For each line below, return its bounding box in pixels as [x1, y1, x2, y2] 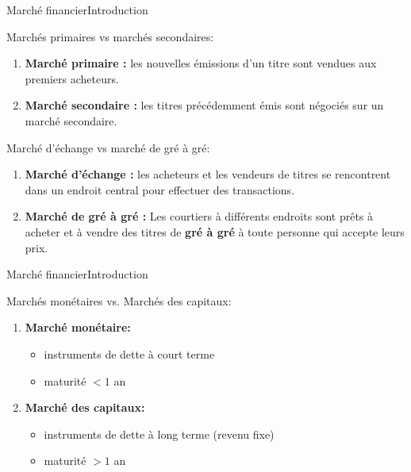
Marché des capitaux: [25, 399, 145, 416]
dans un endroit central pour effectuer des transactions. [25, 181, 295, 198]
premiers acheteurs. [25, 70, 119, 86]
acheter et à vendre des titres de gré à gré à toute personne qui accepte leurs [25, 223, 405, 240]
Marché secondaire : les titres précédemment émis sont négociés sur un [25, 97, 384, 113]
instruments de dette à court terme [44, 345, 215, 362]
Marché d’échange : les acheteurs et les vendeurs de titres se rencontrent [25, 166, 391, 182]
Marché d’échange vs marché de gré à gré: [6, 139, 210, 155]
